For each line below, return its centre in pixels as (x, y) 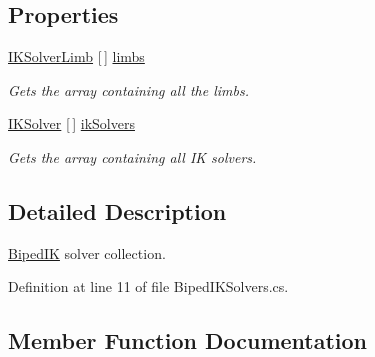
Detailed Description (117, 210)
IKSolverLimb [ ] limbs (76, 56)
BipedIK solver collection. (87, 252)
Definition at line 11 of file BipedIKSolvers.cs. (148, 286)
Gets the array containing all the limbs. (128, 89)
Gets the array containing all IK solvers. (132, 156)
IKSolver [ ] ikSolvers (71, 123)
